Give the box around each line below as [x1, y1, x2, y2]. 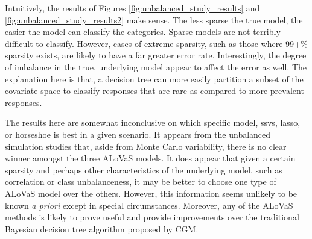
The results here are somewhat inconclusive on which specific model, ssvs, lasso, [5, 116, 301, 129]
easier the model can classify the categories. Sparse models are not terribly [5, 25, 281, 38]
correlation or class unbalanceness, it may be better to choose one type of [5, 175, 276, 188]
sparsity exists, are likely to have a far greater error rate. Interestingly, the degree [5, 49, 307, 61]
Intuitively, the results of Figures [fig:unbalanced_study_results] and [5, 2, 260, 14]
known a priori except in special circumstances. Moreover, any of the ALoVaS [5, 199, 293, 211]
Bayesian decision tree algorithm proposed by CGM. [5, 222, 199, 235]
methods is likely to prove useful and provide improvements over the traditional [5, 211, 299, 223]
